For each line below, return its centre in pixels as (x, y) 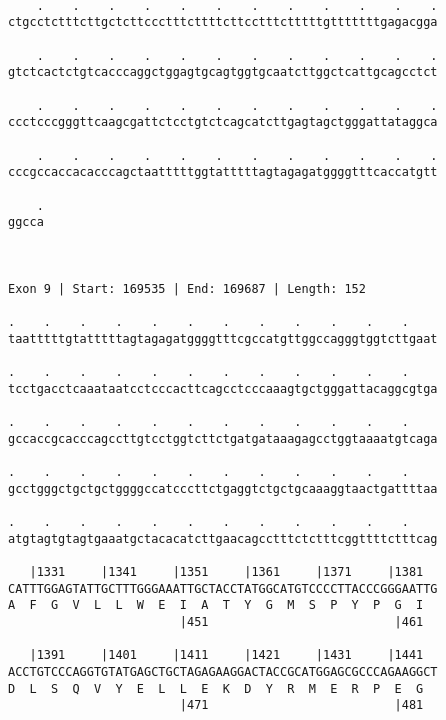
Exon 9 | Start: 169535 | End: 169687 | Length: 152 (187, 288)
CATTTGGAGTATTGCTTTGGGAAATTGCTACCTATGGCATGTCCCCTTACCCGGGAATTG (223, 588)
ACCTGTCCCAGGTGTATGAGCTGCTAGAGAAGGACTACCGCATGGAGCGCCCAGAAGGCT (223, 671)
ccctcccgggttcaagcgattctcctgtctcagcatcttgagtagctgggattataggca (223, 122)
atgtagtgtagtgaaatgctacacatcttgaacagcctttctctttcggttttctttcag (223, 538)
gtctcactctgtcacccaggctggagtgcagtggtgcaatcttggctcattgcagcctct (223, 72)
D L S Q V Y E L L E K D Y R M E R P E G (216, 688)
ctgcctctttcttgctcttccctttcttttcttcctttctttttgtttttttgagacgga (223, 22)
